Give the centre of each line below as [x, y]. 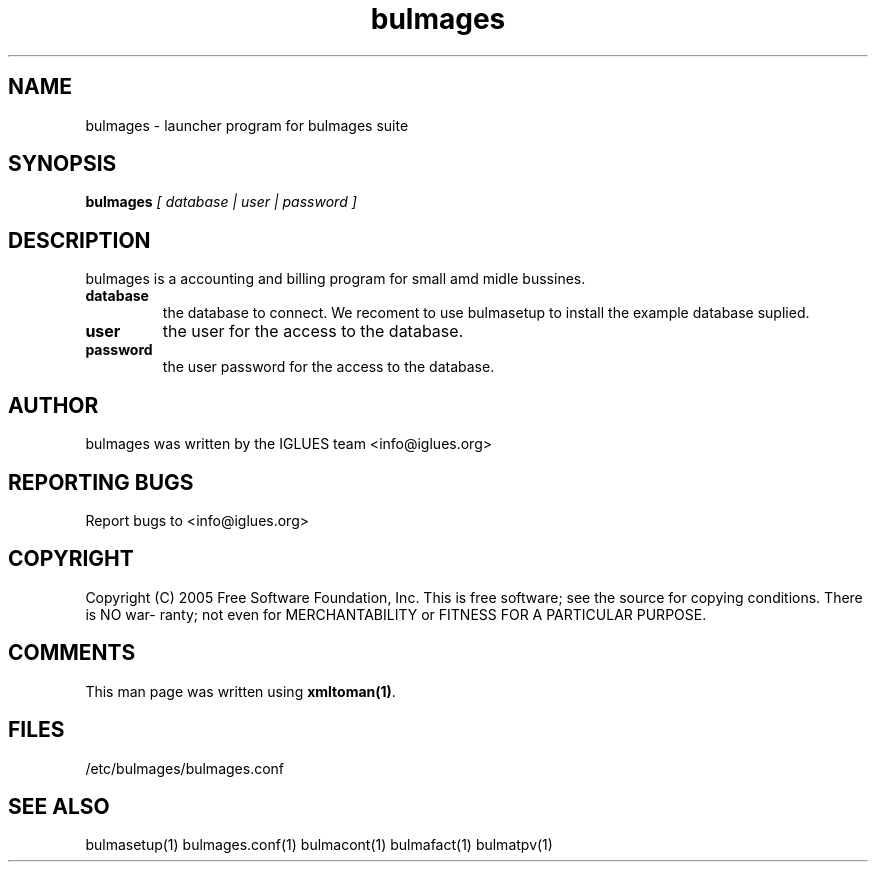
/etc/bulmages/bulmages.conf [185, 768]
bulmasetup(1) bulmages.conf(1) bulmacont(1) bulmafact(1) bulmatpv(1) [319, 845]
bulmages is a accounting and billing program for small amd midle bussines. [335, 279]
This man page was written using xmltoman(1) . [240, 691]
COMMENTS [72, 653]
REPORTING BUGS [101, 482]
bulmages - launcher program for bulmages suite [247, 125]
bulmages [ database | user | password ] [221, 202]
